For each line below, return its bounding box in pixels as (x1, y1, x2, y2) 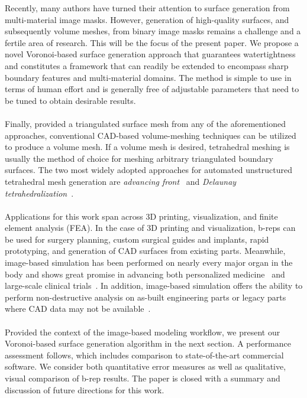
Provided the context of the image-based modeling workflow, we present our (5, 325, 280, 338)
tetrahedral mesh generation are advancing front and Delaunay (5, 175, 237, 187)
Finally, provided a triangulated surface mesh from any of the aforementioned (5, 117, 286, 129)
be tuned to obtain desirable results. (5, 94, 136, 106)
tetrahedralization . (5, 187, 74, 199)
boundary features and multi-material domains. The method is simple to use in (5, 71, 292, 83)
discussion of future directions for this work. (5, 383, 164, 396)
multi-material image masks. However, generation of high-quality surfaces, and (5, 13, 289, 25)
